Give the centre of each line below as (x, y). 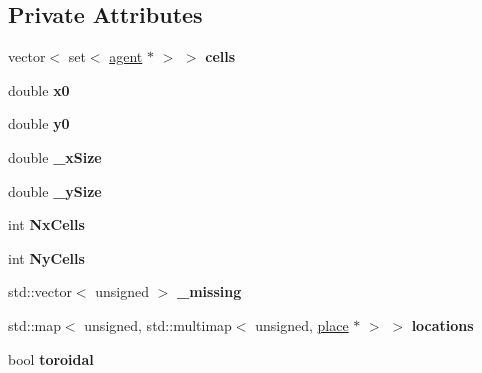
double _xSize (55, 156)
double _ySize (55, 190)
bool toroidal (51, 358)
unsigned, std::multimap (158, 324)
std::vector (40, 291)
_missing (209, 291)
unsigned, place (302, 324)
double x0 (39, 89)
